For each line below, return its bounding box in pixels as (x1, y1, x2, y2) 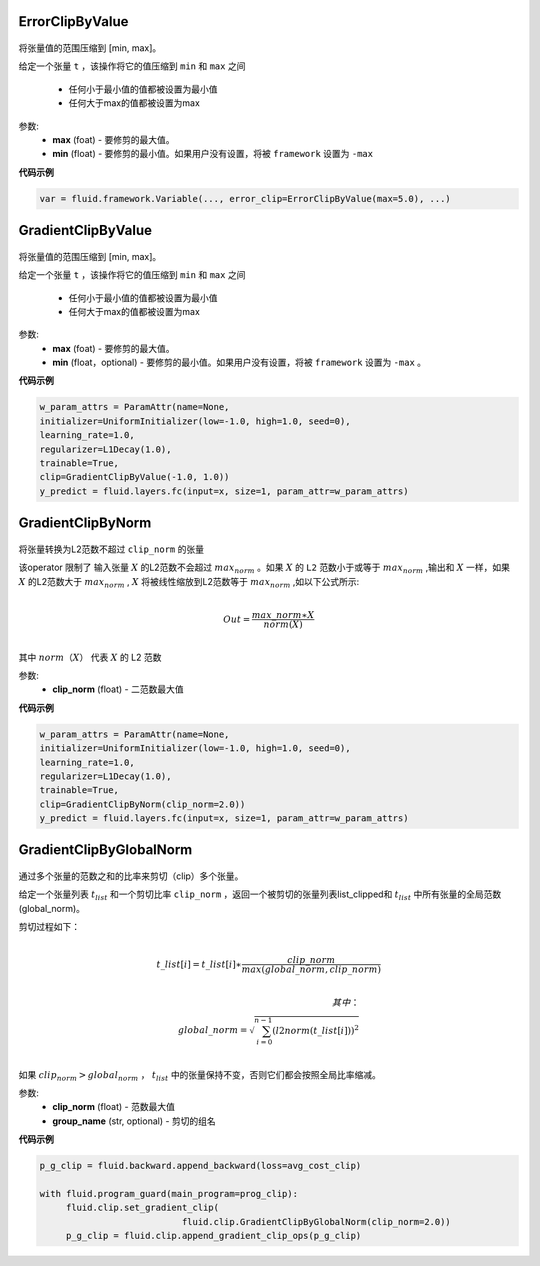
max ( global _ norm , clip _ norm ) (241, 964, 382, 975)
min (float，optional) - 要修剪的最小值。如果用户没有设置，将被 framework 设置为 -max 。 (52, 356, 427, 369)
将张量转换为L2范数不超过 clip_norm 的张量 (18, 543, 205, 555)
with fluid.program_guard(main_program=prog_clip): (39, 1188, 299, 1199)
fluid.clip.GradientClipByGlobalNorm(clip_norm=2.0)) (181, 1216, 452, 1227)
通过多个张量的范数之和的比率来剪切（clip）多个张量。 (18, 870, 244, 882)
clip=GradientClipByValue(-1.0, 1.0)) (39, 471, 230, 483)
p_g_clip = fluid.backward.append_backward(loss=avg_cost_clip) (39, 1160, 362, 1172)
